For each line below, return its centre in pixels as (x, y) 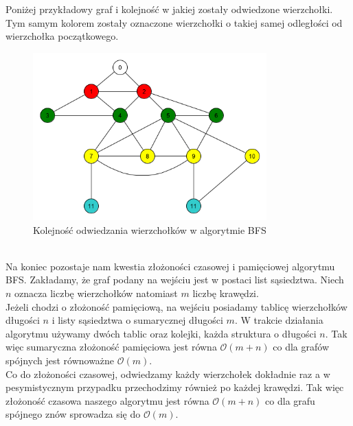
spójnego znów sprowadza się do (73, 414)
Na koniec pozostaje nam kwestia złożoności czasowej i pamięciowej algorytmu (170, 266)
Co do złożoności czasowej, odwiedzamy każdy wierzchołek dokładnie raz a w (168, 374)
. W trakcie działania (279, 320)
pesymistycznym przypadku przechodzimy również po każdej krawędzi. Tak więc (175, 387)
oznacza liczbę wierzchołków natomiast (96, 293)
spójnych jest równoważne (60, 360)
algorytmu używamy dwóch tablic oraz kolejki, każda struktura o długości (161, 333)
